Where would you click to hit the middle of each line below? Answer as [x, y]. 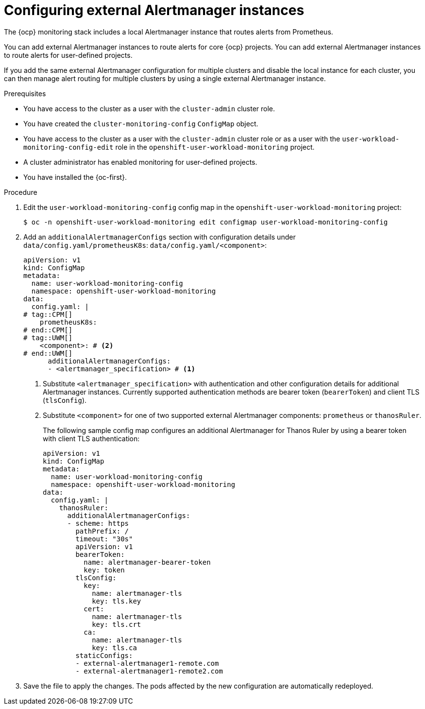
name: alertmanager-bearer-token [147, 562]
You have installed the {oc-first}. [75, 177]
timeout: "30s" [104, 539]
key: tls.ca [114, 648]
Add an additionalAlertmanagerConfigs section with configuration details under [160, 237]
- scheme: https [98, 523]
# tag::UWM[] [48, 337]
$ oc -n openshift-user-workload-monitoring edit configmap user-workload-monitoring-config [206, 222]
